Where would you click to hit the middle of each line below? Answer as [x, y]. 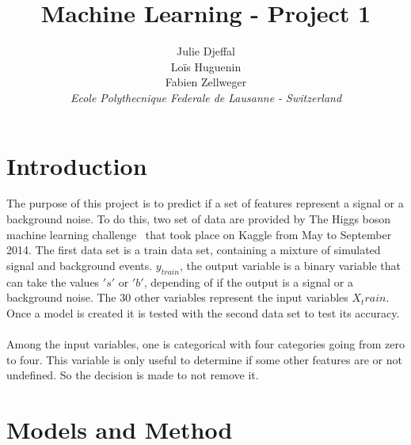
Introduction [77, 165]
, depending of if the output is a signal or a [248, 281]
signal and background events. [80, 265]
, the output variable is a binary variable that [290, 265]
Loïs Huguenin [206, 66]
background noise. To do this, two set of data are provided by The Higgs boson [199, 219]
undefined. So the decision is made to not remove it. [133, 375]
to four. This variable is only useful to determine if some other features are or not [204, 359]
